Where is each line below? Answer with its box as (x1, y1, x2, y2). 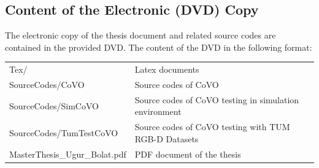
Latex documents (134, 63, 199, 76)
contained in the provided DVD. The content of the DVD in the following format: (5, 40, 312, 53)
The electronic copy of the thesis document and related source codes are (5, 29, 276, 42)
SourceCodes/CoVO (9, 78, 85, 90)
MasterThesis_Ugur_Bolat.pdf (9, 147, 126, 160)
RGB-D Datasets (134, 132, 199, 145)
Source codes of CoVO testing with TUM (134, 120, 290, 133)
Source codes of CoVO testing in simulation (134, 93, 299, 106)
